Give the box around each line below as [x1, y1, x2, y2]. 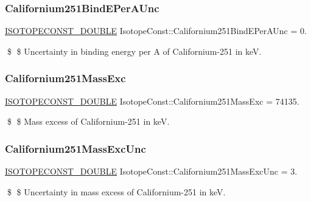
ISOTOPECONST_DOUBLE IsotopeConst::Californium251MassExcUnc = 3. [5, 165, 298, 178]
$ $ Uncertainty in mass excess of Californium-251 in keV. [7, 185, 226, 198]
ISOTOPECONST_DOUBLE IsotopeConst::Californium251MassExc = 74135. [5, 94, 299, 107]
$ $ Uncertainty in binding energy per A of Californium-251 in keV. [7, 44, 262, 57]
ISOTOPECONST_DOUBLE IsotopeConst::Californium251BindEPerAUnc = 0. [5, 24, 307, 37]
